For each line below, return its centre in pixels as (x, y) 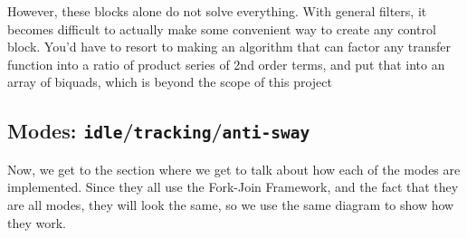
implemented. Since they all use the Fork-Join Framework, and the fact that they (233, 187)
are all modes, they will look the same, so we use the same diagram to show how (231, 204)
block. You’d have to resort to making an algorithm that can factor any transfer (229, 47)
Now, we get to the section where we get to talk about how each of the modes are (234, 169)
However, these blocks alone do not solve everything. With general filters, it (217, 11)
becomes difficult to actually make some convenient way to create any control (222, 29)
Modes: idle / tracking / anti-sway (159, 131)
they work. (37, 222)
